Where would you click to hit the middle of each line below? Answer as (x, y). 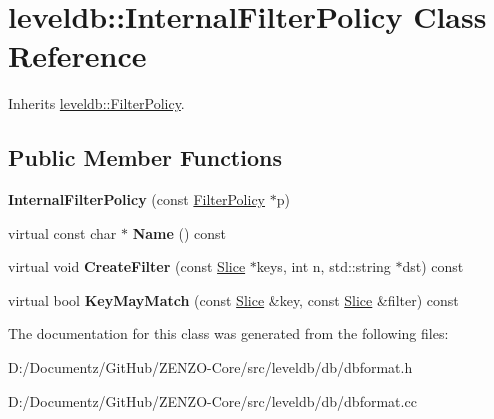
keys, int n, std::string (323, 266)
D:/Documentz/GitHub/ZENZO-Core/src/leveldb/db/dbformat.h (210, 367)
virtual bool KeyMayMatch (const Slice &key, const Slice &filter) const (233, 299)
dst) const (433, 266)
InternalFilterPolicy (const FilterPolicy (137, 199)
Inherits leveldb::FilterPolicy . (96, 103)
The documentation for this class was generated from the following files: (228, 333)
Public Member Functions (145, 157)
